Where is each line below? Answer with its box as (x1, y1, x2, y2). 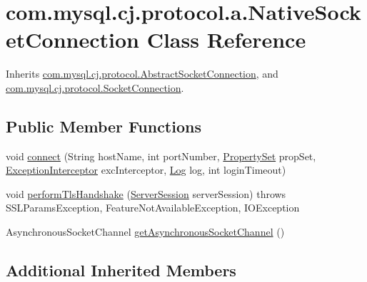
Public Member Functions (6, 115, 201, 137)
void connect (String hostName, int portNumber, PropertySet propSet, (6, 148, 316, 163)
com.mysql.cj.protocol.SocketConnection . (6, 80, 184, 95)
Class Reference (146, 25, 306, 54)
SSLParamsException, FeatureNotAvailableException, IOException (6, 200, 300, 215)
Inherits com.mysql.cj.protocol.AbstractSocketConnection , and (6, 66, 278, 81)
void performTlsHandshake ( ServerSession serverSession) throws (6, 186, 286, 201)
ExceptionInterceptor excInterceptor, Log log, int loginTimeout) (6, 162, 286, 177)
